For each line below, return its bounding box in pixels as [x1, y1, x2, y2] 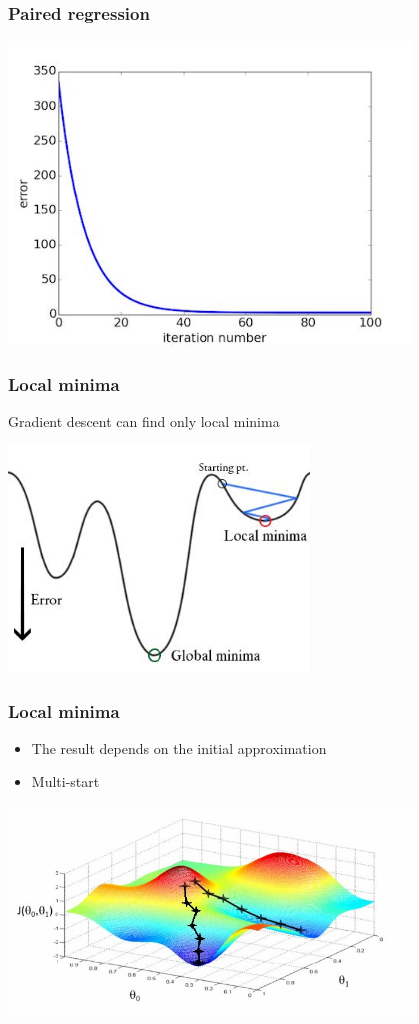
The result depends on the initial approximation [31, 737, 327, 758]
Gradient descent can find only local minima [8, 410, 280, 431]
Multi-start [31, 771, 100, 792]
